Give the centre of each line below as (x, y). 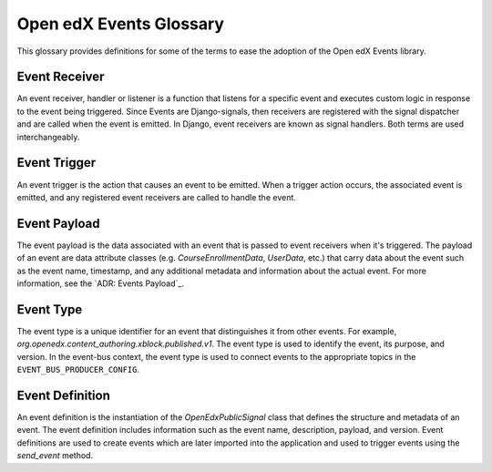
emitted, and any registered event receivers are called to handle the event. (156, 197)
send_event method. (55, 456)
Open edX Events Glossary (121, 24)
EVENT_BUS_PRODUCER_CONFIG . (78, 370)
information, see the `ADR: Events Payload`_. (100, 283)
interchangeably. (48, 137)
